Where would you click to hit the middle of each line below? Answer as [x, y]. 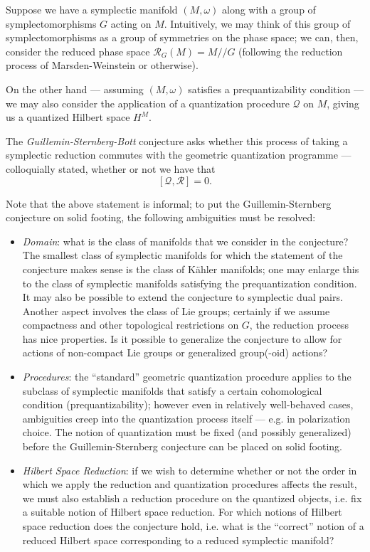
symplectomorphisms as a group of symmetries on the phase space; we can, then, [182, 37]
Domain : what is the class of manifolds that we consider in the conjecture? [185, 241]
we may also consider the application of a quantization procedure [148, 103]
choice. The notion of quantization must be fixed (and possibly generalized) [187, 432]
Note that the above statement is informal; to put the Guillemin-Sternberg [169, 203]
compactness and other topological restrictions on [131, 325]
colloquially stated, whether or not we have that [111, 168]
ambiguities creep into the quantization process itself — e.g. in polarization [186, 418]
